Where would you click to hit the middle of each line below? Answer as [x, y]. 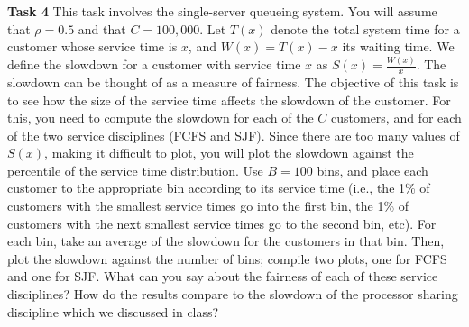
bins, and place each [372, 170]
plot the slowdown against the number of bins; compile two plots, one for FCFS [227, 258]
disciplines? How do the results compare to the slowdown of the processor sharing [233, 294]
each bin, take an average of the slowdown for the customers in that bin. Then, [226, 241]
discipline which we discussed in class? [113, 311]
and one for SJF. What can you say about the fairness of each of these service [223, 276]
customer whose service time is [92, 46]
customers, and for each [396, 118]
